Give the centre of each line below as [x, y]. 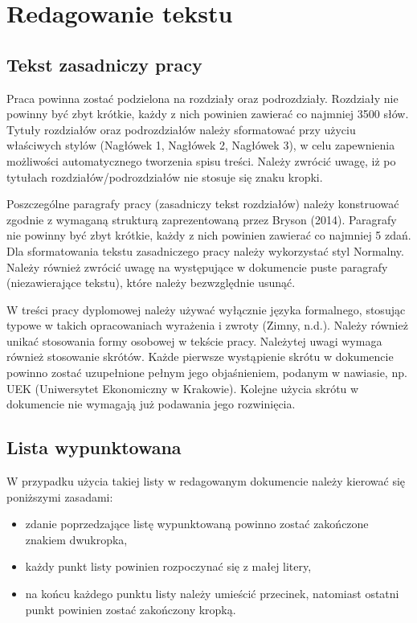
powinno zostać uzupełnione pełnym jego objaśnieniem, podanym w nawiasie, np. [207, 373]
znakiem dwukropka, [76, 539]
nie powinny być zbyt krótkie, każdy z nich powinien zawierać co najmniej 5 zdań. [209, 235]
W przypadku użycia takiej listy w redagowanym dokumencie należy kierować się [206, 481]
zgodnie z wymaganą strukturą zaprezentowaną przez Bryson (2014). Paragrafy [202, 219]
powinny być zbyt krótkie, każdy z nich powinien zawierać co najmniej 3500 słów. [208, 114]
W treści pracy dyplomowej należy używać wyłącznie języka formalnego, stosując [206, 309]
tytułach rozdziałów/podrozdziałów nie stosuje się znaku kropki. [165, 176]
